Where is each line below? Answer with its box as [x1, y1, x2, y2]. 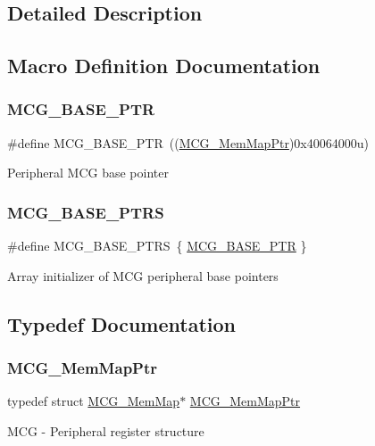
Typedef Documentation [7, 310, 236, 337]
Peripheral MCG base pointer [7, 163, 169, 182]
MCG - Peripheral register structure [7, 421, 204, 440]
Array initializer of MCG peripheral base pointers [7, 266, 279, 285]
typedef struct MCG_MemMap [7, 392, 180, 410]
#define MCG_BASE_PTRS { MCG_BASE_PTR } [7, 236, 307, 255]
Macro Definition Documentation [7, 52, 321, 79]
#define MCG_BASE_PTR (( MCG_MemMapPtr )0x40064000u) [7, 133, 369, 152]
